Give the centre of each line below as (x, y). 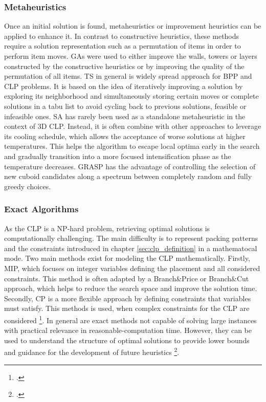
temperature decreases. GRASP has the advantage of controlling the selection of (130, 166)
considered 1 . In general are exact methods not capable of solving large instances (130, 319)
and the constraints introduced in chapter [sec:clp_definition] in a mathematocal (131, 248)
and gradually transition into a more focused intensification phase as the (118, 156)
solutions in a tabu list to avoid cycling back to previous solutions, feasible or (125, 106)
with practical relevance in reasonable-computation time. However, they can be (128, 330)
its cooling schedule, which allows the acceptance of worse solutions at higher (125, 136)
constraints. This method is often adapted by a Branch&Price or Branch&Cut (127, 278)
